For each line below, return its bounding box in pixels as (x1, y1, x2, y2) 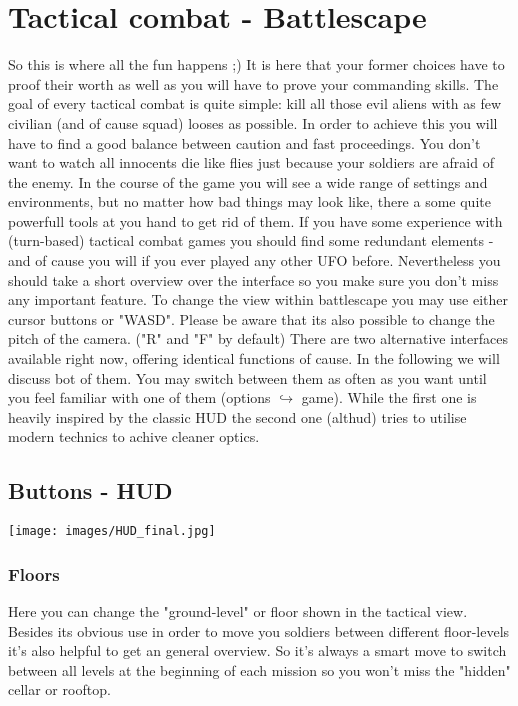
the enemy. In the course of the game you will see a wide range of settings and (8, 171, 488, 192)
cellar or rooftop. (8, 679, 111, 700)
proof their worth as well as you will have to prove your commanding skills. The (8, 73, 499, 94)
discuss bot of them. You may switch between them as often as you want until (8, 367, 487, 388)
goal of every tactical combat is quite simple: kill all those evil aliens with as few (8, 93, 502, 114)
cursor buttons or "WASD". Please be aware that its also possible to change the (8, 308, 495, 329)
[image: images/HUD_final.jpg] (8, 524, 216, 539)
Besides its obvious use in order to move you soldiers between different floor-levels (8, 620, 510, 641)
